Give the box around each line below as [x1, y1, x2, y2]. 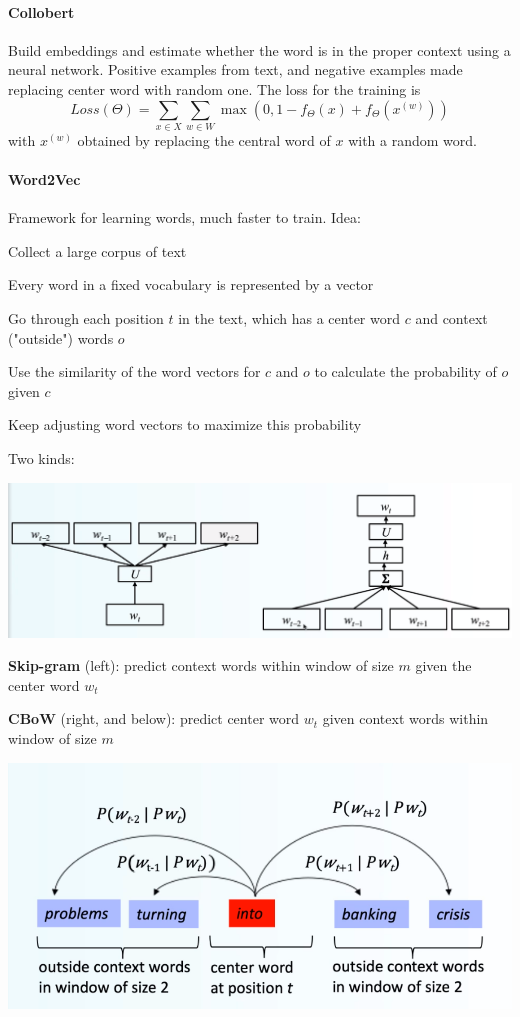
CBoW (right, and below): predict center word [8, 708, 300, 729]
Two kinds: [8, 448, 75, 469]
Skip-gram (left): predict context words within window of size [8, 655, 394, 676]
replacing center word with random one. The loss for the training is [8, 78, 421, 99]
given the [415, 655, 472, 676]
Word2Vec [8, 169, 81, 190]
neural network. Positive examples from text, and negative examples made [8, 59, 463, 80]
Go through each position [8, 308, 164, 329]
